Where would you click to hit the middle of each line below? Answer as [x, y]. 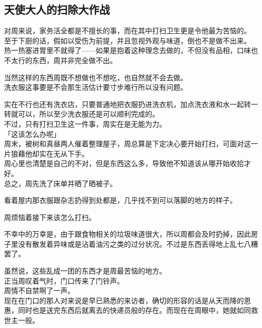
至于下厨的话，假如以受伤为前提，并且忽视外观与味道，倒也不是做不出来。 [127, 40]
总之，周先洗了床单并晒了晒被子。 [60, 183]
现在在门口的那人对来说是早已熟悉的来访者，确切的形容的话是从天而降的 [124, 300]
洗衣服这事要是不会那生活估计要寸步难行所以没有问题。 [96, 87]
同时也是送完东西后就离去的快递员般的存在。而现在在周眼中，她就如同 [134, 310]
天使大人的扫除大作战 [57, 9]
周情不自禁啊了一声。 [39, 290]
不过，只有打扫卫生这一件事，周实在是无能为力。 [85, 123]
